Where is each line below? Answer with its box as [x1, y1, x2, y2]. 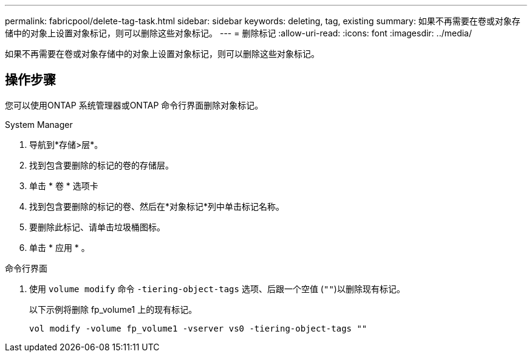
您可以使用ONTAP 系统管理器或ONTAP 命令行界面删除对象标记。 [5, 99, 264, 110]
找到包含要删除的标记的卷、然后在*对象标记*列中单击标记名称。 [29, 201, 285, 212]
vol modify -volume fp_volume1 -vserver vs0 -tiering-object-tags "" [29, 323, 367, 333]
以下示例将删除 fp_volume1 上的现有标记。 [29, 304, 197, 315]
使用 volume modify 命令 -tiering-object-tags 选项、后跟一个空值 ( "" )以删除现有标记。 [29, 283, 405, 294]
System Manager [5, 119, 73, 130]
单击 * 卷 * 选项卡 [29, 180, 98, 191]
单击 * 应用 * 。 [29, 242, 90, 253]
